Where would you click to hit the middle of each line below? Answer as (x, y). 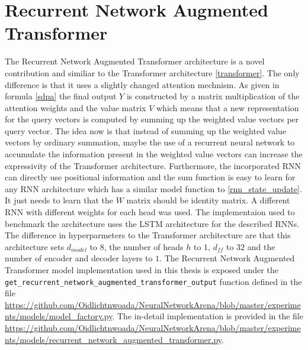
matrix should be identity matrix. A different (208, 200)
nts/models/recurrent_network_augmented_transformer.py (113, 339)
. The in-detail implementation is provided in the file (208, 316)
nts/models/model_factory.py (59, 316)
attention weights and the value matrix (76, 107)
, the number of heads (144, 246)
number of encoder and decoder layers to (79, 258)
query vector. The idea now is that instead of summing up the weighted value (146, 130)
